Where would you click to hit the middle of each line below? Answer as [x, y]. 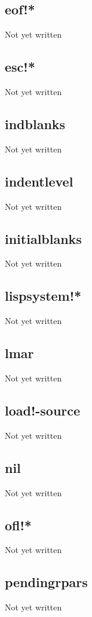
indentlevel [39, 181]
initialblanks [43, 238]
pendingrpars [46, 582]
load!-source [43, 410]
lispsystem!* [43, 296]
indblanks [35, 123]
